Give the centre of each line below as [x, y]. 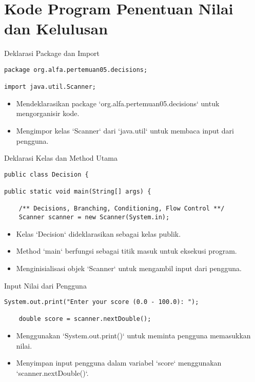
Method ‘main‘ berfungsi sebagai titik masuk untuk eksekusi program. [126, 251]
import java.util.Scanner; [50, 87]
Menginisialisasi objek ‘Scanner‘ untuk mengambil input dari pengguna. [129, 268]
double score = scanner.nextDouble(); [85, 319]
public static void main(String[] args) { [78, 192]
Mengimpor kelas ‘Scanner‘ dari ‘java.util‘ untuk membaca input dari [125, 131]
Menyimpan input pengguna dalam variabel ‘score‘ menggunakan [119, 363]
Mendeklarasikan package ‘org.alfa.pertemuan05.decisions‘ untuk [118, 103]
